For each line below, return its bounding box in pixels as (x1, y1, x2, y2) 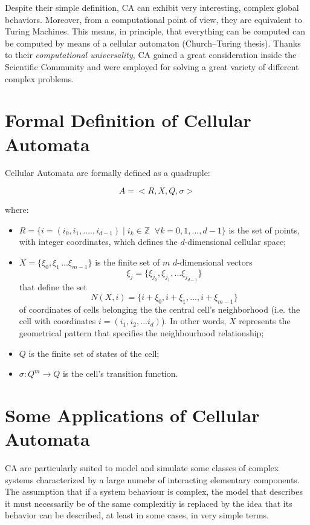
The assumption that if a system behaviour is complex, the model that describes (5, 485, 303, 498)
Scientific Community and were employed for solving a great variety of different (5, 60, 299, 73)
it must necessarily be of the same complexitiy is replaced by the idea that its (5, 497, 292, 509)
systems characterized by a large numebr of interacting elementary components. (5, 473, 300, 486)
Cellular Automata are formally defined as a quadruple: (5, 166, 210, 179)
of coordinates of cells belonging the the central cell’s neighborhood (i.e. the (19, 302, 300, 315)
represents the (239, 315, 291, 327)
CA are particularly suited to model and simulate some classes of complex (5, 461, 279, 474)
